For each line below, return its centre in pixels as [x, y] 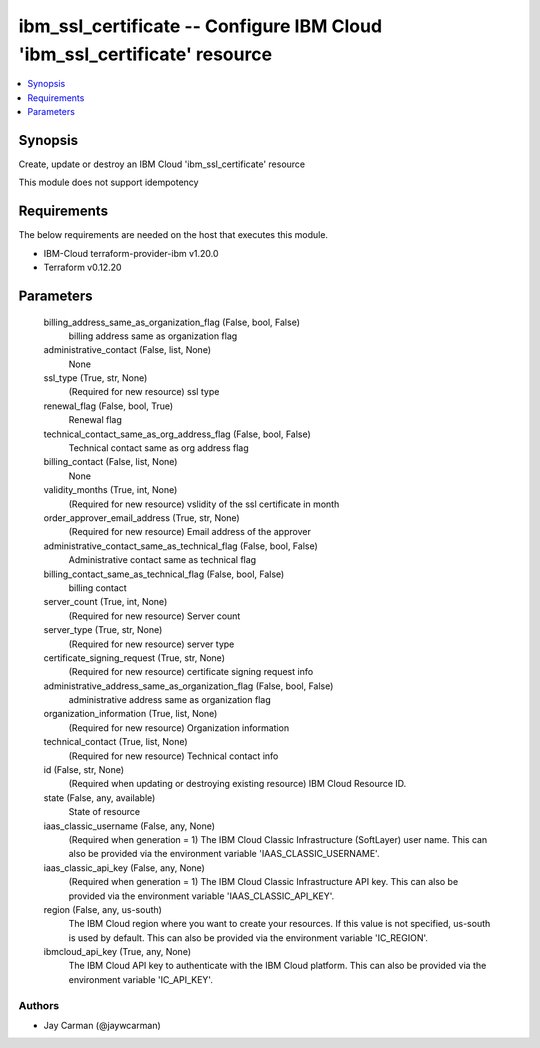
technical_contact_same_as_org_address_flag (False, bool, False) [177, 434]
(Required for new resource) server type [151, 644]
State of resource [104, 812]
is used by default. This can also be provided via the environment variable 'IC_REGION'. [248, 937]
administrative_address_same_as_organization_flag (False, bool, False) [188, 686]
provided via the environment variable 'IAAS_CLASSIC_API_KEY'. [201, 896]
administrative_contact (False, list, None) [127, 350]
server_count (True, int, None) [105, 602]
